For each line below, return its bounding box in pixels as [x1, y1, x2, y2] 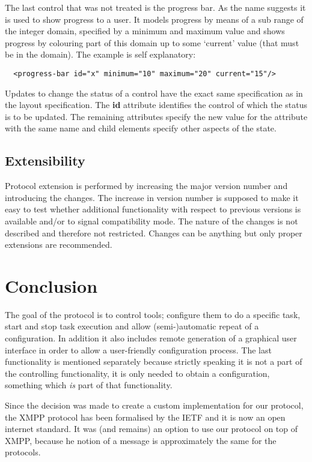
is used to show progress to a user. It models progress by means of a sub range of [5, 13, 304, 25]
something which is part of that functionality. [5, 379, 173, 391]
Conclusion [5, 273, 98, 298]
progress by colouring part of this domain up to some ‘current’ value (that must [5, 36, 299, 49]
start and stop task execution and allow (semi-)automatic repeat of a [5, 320, 259, 332]
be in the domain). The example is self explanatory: [5, 48, 196, 61]
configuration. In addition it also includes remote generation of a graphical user [5, 332, 297, 344]
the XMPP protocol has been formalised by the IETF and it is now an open [5, 410, 286, 423]
